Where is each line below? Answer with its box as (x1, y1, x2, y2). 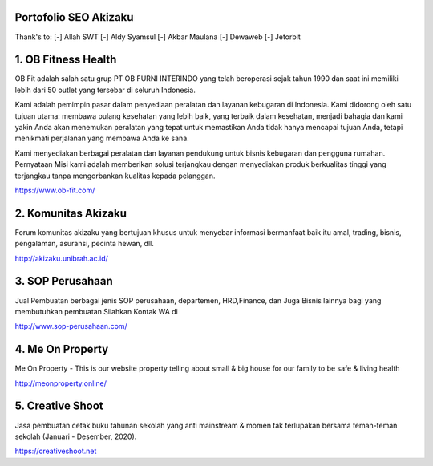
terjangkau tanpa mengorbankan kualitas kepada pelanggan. (14, 171, 216, 180)
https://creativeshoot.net (14, 446, 97, 456)
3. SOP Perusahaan (14, 274, 114, 288)
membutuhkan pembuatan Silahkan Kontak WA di (14, 306, 178, 316)
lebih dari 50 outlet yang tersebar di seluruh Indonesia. (14, 85, 196, 95)
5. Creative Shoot (14, 399, 103, 413)
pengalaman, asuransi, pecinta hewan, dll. (14, 239, 154, 249)
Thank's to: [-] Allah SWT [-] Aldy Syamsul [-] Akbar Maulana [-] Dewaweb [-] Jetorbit (14, 32, 301, 42)
